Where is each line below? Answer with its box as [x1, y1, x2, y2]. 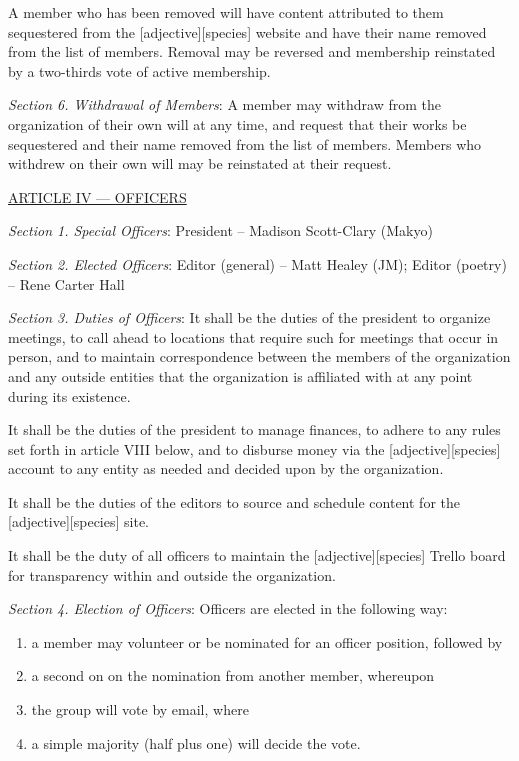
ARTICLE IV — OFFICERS [8, 186, 187, 207]
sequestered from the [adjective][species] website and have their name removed [8, 21, 487, 42]
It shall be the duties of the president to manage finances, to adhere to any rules [8, 419, 501, 440]
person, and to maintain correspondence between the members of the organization [8, 346, 511, 367]
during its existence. [8, 385, 131, 406]
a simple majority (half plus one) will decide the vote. [31, 732, 361, 753]
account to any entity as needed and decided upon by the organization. [8, 458, 444, 479]
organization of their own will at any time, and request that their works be [8, 113, 467, 134]
